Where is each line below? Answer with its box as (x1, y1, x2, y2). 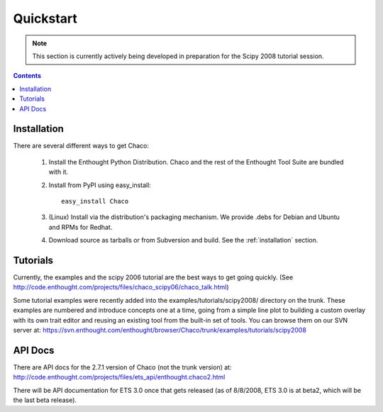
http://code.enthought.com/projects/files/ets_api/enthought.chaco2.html (13, 373, 226, 382)
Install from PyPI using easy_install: (48, 181, 152, 189)
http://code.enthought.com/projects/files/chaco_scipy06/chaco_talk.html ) (13, 283, 230, 291)
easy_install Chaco (61, 197, 129, 205)
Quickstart (13, 11, 78, 26)
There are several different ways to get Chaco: (13, 142, 149, 150)
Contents (13, 72, 42, 80)
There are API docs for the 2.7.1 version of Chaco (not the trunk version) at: (13, 362, 232, 372)
